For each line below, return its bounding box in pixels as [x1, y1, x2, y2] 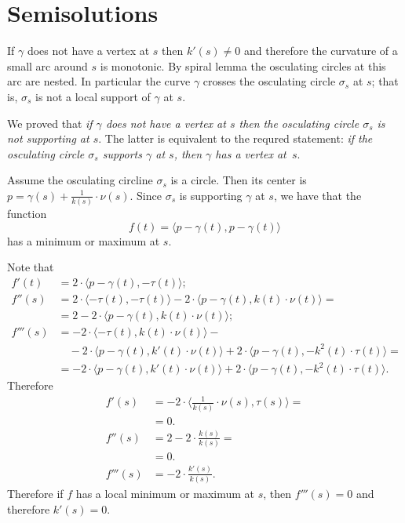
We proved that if [7, 114, 93, 131]
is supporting [179, 187, 243, 203]
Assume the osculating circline [7, 172, 153, 188]
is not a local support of [35, 88, 151, 104]
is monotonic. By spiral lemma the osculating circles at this [100, 57, 386, 74]
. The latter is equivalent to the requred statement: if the [98, 130, 373, 147]
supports [102, 145, 142, 162]
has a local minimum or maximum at [75, 485, 255, 502]
